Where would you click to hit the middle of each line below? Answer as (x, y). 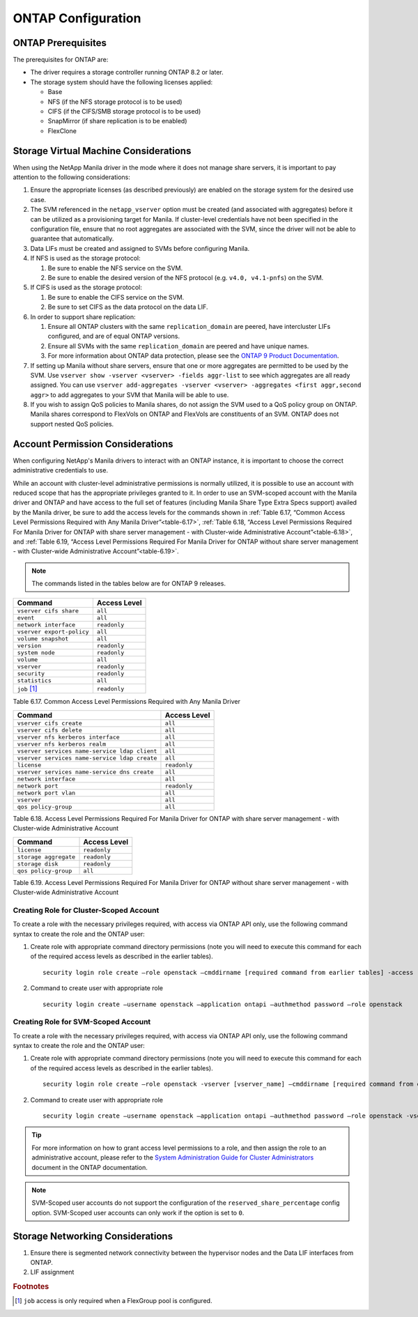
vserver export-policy (53, 632)
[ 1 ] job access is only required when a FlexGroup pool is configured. (114, 1301)
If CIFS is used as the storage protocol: (86, 287)
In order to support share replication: (83, 316)
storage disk (38, 864)
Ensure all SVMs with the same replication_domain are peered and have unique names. (178, 346)
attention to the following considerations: (71, 177)
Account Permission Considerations (93, 444)
